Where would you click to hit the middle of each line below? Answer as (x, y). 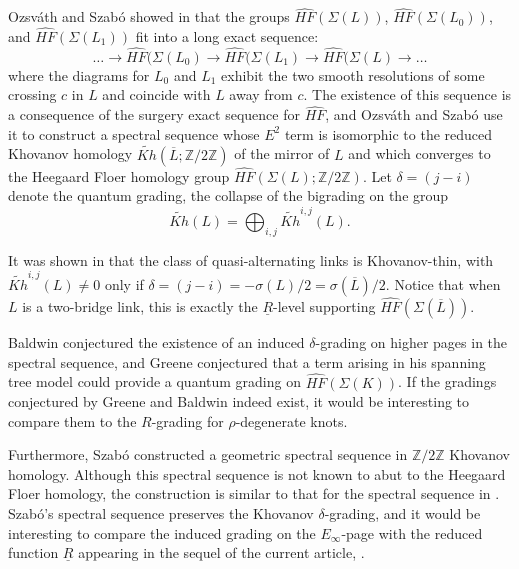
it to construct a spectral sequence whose (134, 133)
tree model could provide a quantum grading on (154, 381)
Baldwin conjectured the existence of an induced (156, 342)
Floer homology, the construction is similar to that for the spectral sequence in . (254, 493)
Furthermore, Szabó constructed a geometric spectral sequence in (208, 454)
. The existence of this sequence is (407, 94)
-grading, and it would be (402, 513)
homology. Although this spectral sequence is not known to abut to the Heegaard (257, 473)
